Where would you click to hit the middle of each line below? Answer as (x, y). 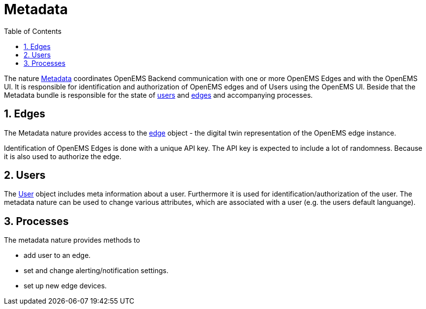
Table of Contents (33, 31)
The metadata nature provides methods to (72, 240)
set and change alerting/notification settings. (96, 271)
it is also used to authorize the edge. (63, 156)
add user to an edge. (57, 255)
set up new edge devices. (65, 286)
